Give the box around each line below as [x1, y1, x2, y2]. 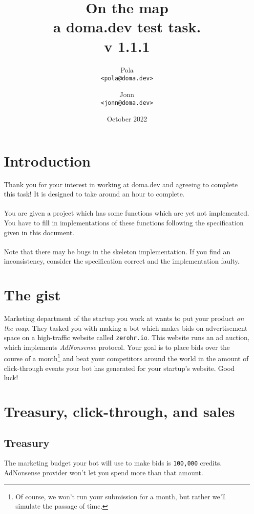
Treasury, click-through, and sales [4, 401, 235, 421]
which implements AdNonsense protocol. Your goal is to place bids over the [4, 342, 230, 352]
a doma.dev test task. [53, 17, 201, 37]
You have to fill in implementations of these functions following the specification [4, 217, 244, 227]
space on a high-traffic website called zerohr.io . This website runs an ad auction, [4, 332, 250, 343]
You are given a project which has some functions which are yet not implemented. [4, 208, 249, 218]
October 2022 [106, 114, 148, 123]
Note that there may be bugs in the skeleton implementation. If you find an [4, 246, 231, 256]
